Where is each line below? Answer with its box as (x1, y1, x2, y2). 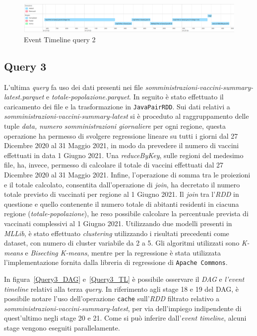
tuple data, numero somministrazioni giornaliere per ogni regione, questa (4, 120, 226, 131)
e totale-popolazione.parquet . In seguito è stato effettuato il (46, 91, 224, 102)
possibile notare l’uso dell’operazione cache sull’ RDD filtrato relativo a (4, 293, 219, 304)
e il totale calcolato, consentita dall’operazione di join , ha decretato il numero (4, 179, 240, 189)
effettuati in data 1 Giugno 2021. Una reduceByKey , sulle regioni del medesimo (4, 150, 244, 160)
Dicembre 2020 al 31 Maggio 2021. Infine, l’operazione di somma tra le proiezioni (4, 169, 251, 179)
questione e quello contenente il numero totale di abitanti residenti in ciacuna (4, 198, 239, 209)
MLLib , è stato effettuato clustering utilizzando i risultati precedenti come (4, 228, 229, 238)
